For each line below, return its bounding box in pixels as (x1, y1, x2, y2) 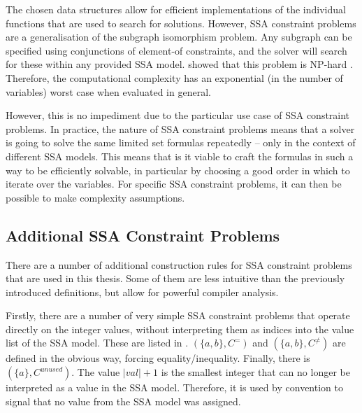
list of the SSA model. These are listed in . (6, 335, 189, 350)
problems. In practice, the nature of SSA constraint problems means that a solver (6, 121, 355, 136)
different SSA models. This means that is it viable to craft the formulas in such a (6, 148, 354, 163)
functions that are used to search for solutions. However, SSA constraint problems (6, 15, 356, 30)
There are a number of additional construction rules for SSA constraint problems (6, 257, 352, 272)
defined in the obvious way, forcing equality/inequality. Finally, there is (6, 351, 310, 365)
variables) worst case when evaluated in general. (6, 84, 211, 99)
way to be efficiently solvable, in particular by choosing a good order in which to (6, 162, 350, 177)
